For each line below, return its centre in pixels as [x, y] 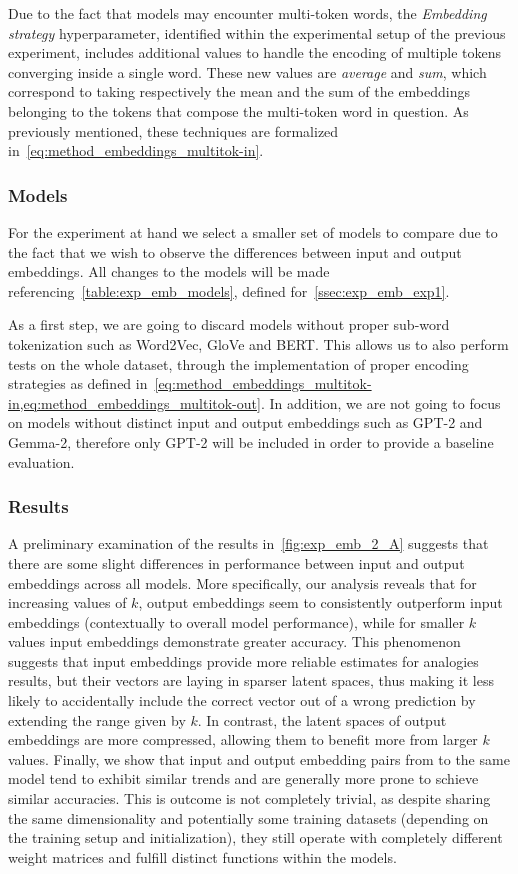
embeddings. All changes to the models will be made [169, 271]
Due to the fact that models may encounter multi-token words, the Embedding [247, 13]
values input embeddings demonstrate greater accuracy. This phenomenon [234, 641]
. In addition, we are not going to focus [380, 402]
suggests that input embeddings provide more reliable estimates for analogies [243, 660]
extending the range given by [97, 719]
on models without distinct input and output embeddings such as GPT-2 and [245, 422]
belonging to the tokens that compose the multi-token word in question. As [238, 110]
